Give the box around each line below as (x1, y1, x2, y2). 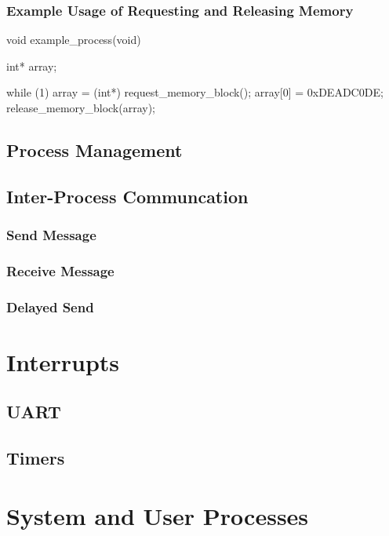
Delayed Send (6, 297, 94, 316)
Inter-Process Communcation (6, 184, 249, 208)
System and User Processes (6, 499, 309, 531)
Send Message (6, 225, 96, 245)
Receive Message (6, 261, 115, 280)
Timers (6, 446, 65, 470)
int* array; (6, 57, 57, 74)
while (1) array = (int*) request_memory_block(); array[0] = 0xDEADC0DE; (6, 84, 384, 100)
